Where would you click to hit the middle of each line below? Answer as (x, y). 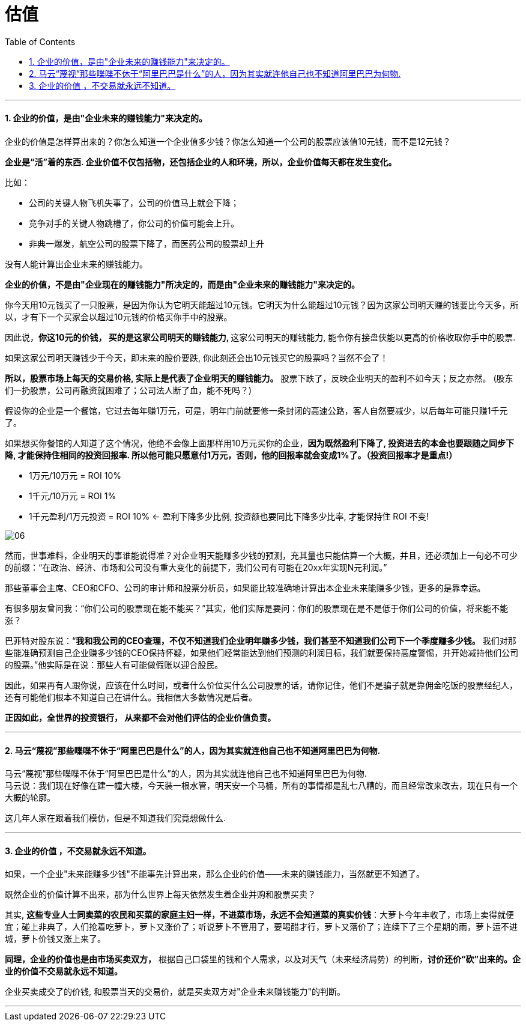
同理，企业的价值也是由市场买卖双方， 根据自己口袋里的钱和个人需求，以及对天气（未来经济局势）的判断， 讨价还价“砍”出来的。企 (263, 959)
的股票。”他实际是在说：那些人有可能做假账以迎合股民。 (114, 664)
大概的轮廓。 (30, 798)
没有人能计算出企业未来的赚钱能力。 (76, 264)
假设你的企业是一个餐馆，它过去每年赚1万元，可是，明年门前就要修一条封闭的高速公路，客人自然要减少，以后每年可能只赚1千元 (256, 410)
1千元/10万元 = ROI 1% (73, 496)
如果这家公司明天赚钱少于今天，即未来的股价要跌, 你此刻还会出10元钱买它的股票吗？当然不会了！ (197, 357)
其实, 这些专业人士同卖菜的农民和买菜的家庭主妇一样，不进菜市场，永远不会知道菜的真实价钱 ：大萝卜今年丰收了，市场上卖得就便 (259, 915)
